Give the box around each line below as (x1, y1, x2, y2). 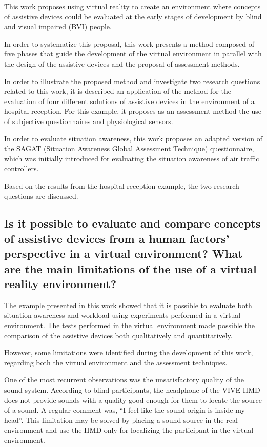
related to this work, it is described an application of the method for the (4, 86, 231, 96)
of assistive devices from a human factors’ (4, 230, 230, 246)
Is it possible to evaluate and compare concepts (4, 215, 261, 231)
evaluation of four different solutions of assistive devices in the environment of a (4, 95, 255, 106)
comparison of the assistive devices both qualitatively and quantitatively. (4, 330, 233, 340)
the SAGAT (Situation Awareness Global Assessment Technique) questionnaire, (4, 143, 254, 154)
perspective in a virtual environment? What (4, 246, 243, 261)
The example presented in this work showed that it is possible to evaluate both (4, 299, 252, 310)
